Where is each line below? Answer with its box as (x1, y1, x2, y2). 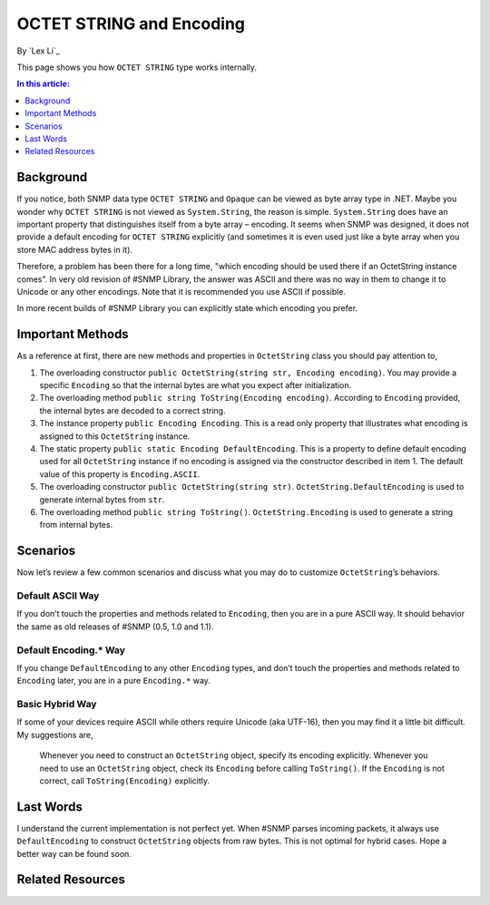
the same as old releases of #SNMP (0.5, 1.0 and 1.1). (16, 621, 214, 632)
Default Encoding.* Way (16, 644, 126, 657)
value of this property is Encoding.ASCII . (39, 468, 201, 480)
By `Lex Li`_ (16, 45, 61, 56)
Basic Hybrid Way (16, 698, 97, 711)
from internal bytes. (39, 520, 113, 530)
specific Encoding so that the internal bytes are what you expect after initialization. (39, 380, 352, 390)
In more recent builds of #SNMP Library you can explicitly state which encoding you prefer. (16, 303, 358, 314)
